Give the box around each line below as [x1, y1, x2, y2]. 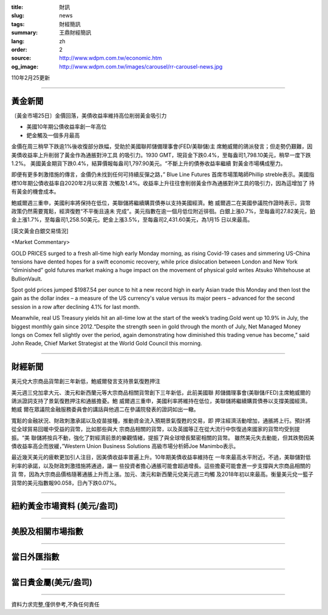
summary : [11, 29, 38, 36]
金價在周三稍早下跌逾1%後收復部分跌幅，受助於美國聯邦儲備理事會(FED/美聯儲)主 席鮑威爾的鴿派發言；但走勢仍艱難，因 [11, 143, 313, 150]
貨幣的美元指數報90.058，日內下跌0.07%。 [11, 479, 120, 486]
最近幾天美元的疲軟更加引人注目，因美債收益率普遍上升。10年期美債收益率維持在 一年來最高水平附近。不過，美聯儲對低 [11, 454, 311, 461]
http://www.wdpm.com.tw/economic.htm [59, 55, 162, 62]
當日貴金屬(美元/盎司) [11, 577, 92, 588]
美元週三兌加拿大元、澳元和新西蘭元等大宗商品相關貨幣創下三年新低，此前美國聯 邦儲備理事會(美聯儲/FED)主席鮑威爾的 [11, 389, 311, 396]
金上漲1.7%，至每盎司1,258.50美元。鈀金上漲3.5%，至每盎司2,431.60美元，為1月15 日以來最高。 [11, 216, 253, 223]
